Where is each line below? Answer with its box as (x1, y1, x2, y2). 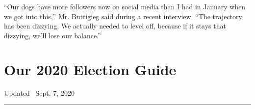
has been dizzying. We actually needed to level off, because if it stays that (4, 21, 226, 31)
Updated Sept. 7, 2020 (4, 87, 75, 98)
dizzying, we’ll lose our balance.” (4, 30, 101, 40)
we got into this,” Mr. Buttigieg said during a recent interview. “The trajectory (4, 11, 242, 21)
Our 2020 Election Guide (4, 59, 177, 79)
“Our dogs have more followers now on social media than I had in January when (4, 1, 246, 11)
